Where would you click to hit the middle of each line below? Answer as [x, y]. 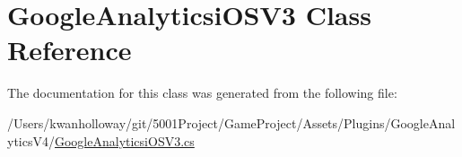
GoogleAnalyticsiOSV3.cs [124, 140]
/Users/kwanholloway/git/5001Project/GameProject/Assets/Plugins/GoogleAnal [231, 122]
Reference [70, 50]
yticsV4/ [31, 140]
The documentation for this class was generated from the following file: [202, 93]
